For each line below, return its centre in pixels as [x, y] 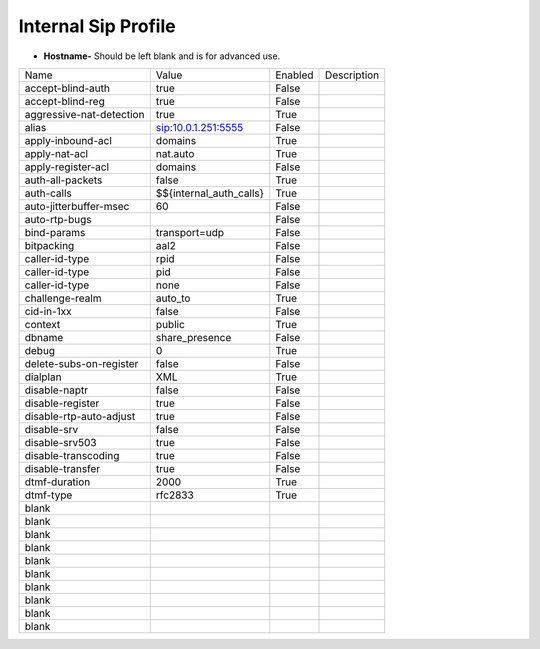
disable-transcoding [72, 455]
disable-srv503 [60, 442]
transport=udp [190, 232]
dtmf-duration [57, 482]
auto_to [173, 298]
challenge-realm [63, 298]
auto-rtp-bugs [58, 219]
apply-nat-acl [56, 153]
